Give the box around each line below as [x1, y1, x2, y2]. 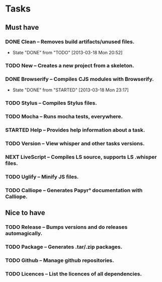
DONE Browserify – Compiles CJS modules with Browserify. [5, 75, 154, 82]
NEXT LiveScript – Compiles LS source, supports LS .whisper [5, 153, 157, 160]
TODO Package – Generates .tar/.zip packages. [5, 243, 122, 250]
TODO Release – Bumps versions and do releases [5, 223, 128, 230]
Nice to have [5, 208, 45, 217]
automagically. [5, 230, 43, 237]
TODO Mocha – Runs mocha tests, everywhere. [5, 113, 123, 120]
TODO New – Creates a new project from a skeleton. [5, 62, 134, 69]
